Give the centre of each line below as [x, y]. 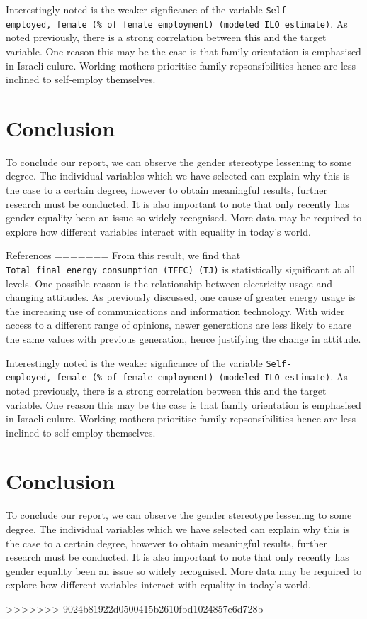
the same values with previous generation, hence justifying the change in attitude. [183, 339]
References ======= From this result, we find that [123, 255]
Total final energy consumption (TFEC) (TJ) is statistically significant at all [181, 269]
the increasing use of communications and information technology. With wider [175, 311]
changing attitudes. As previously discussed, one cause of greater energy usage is [181, 297]
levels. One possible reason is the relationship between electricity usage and [169, 283]
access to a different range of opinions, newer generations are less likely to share [179, 325]
